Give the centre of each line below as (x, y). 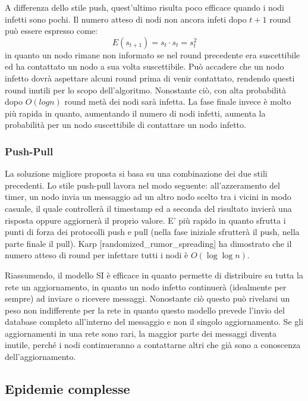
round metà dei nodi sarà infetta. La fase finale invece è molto (178, 101)
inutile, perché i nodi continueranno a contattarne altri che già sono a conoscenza (153, 345)
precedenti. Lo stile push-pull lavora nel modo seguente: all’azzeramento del (142, 185)
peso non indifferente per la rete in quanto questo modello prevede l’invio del (145, 310)
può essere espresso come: (51, 31)
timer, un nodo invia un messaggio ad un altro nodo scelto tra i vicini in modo (148, 197)
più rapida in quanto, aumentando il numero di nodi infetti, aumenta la (135, 113)
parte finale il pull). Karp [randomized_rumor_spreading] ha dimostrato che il (148, 243)
